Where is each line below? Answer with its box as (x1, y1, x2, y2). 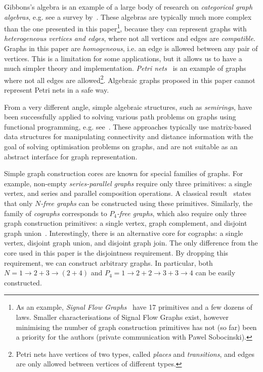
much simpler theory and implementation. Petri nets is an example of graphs (4, 63, 246, 73)
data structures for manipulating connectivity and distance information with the (4, 131, 253, 142)
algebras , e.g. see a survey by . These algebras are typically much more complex (4, 11, 252, 22)
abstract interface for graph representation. (4, 151, 138, 161)
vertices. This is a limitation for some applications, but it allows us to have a (4, 53, 242, 63)
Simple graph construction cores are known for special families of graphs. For (4, 168, 243, 179)
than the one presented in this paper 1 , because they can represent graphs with (4, 22, 247, 33)
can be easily (195, 267, 236, 278)
